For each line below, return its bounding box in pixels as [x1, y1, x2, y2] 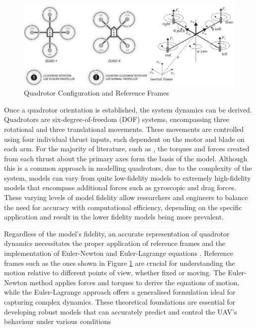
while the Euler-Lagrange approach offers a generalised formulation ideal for [4, 287, 236, 297]
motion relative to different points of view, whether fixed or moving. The [4, 267, 226, 278]
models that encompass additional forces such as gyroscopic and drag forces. [4, 182, 237, 193]
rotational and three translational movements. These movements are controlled [4, 123, 244, 134]
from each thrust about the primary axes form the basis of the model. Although [4, 153, 248, 163]
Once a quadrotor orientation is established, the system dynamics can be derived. [4, 104, 252, 114]
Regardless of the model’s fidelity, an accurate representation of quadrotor [4, 228, 230, 238]
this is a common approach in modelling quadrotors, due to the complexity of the [4, 163, 252, 173]
